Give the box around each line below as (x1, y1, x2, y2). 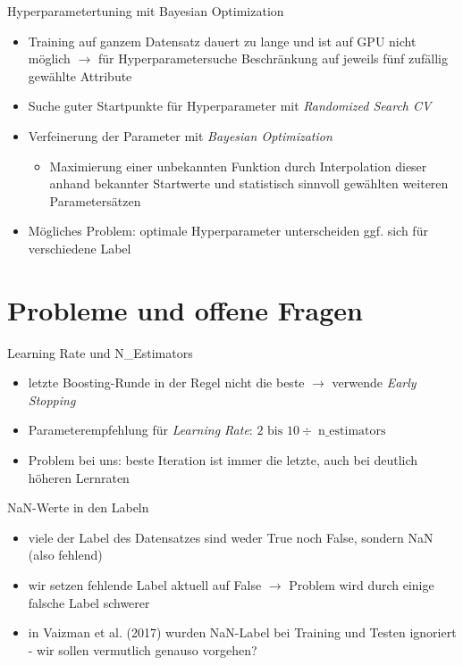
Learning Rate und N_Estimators (7, 343, 193, 362)
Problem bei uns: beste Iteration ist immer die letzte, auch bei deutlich (28, 451, 418, 470)
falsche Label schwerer (28, 593, 150, 611)
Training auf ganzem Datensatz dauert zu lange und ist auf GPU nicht (28, 31, 417, 50)
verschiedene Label (28, 238, 131, 257)
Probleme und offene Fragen (7, 291, 363, 328)
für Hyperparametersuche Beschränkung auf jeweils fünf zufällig (97, 49, 449, 68)
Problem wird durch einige (289, 576, 434, 594)
